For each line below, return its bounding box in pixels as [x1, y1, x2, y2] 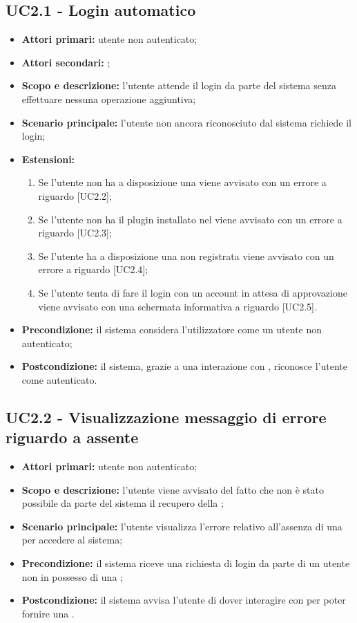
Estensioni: [21, 151, 75, 166]
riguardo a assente [6, 427, 139, 448]
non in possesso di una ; [21, 569, 123, 584]
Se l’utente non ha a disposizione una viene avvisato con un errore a [38, 175, 327, 189]
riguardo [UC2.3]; [38, 225, 112, 240]
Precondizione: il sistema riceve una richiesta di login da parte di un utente [21, 556, 350, 570]
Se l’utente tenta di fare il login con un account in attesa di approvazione [38, 285, 347, 299]
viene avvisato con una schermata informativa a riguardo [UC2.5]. [38, 299, 317, 313]
